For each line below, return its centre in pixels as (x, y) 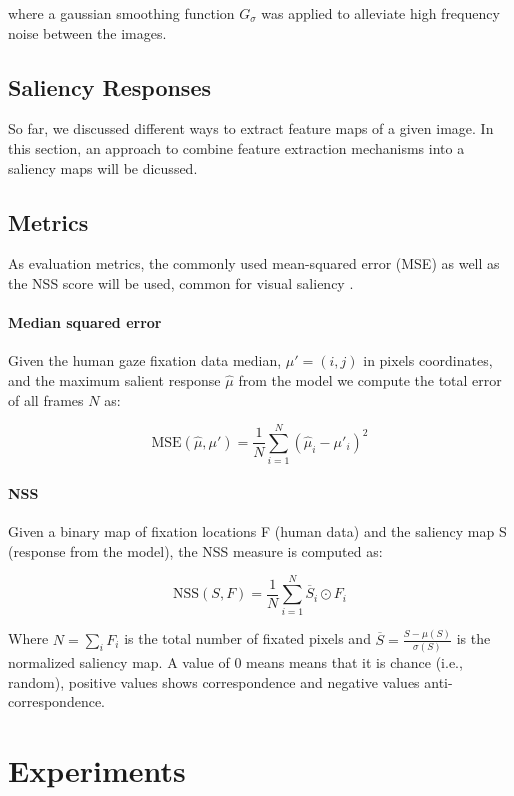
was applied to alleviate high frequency (380, 13)
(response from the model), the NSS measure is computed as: (195, 550)
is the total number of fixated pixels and (247, 638)
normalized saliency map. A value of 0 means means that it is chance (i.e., (235, 662)
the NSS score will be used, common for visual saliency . (181, 282)
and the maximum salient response (114, 379)
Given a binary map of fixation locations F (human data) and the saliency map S (257, 531)
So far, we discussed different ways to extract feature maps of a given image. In (251, 128)
